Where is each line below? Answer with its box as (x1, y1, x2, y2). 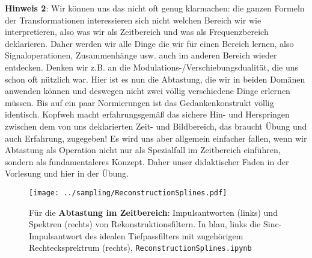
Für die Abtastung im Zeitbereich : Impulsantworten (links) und (29, 206, 278, 218)
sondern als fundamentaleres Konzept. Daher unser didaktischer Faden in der (5, 155, 289, 168)
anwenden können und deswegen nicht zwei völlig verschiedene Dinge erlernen (5, 84, 290, 97)
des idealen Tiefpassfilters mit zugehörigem (85, 229, 243, 242)
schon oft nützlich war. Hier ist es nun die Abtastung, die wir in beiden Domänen (5, 72, 305, 85)
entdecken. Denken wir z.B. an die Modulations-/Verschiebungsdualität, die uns (5, 60, 299, 73)
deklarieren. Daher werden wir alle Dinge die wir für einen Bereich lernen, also (5, 37, 294, 49)
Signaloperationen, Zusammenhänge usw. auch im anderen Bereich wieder (5, 49, 277, 61)
